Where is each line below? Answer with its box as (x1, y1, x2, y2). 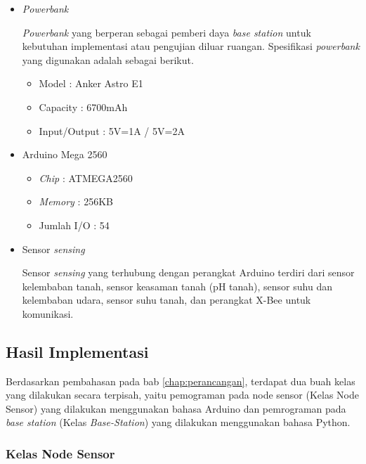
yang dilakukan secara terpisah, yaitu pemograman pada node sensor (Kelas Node (6, 387, 360, 402)
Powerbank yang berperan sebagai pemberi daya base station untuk (22, 25, 311, 39)
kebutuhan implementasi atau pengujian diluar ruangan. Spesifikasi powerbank (22, 39, 360, 53)
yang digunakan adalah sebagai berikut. (22, 52, 194, 67)
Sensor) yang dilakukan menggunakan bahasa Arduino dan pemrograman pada (6, 401, 346, 415)
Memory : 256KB (39, 194, 113, 209)
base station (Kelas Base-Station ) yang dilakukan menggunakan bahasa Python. (6, 415, 351, 430)
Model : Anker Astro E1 (39, 76, 143, 91)
